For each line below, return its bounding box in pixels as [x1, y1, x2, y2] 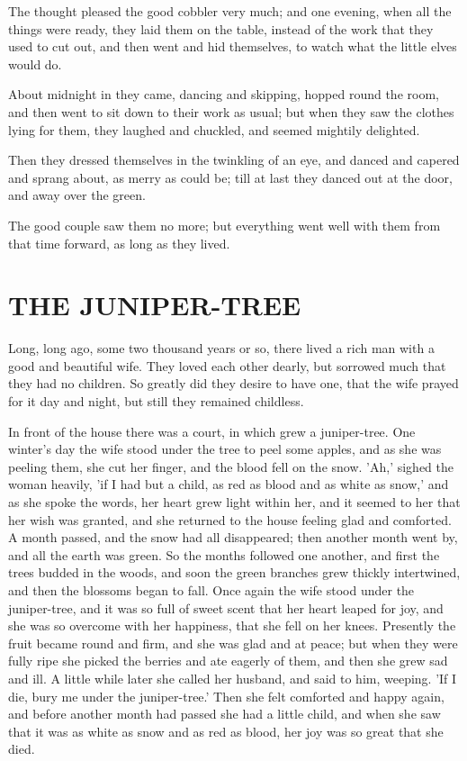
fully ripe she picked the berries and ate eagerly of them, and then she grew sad [8, 651, 448, 670]
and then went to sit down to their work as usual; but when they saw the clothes [8, 102, 454, 121]
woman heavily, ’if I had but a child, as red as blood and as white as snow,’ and [8, 475, 449, 494]
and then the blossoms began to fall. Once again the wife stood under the [8, 580, 415, 599]
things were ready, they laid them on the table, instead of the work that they [8, 19, 434, 38]
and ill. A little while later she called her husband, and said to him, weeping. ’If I [8, 668, 457, 687]
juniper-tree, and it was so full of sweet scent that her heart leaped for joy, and [8, 598, 444, 617]
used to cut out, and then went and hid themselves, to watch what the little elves [8, 37, 457, 56]
